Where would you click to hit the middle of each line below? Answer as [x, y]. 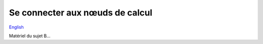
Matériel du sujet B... [30, 36]
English [16, 27]
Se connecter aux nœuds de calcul [81, 13]
